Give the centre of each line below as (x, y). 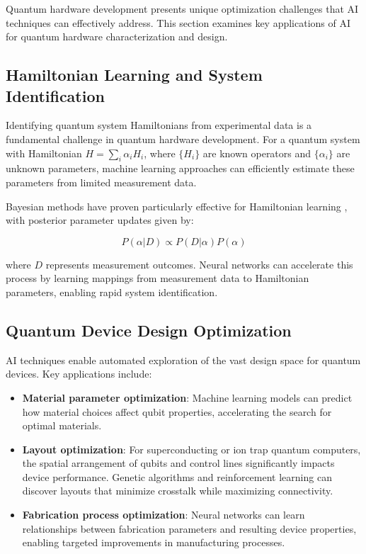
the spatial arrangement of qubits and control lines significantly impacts (178, 463)
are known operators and (257, 153)
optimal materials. (62, 425)
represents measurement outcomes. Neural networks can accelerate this (199, 264)
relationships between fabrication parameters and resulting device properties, (189, 528)
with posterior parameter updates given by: (100, 220)
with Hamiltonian (44, 153)
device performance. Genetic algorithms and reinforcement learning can (177, 476)
